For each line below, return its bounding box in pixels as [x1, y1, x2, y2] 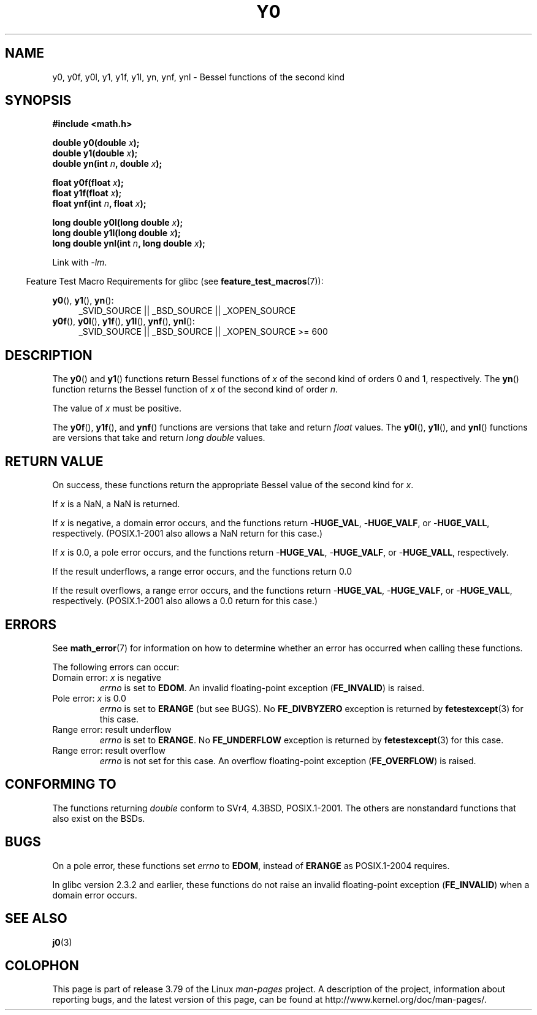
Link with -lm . [52, 257, 107, 268]
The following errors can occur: [52, 661, 180, 672]
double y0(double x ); [52, 137, 140, 148]
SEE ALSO [5, 911, 67, 927]
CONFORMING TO [5, 776, 116, 792]
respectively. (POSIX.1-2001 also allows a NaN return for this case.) [52, 528, 323, 539]
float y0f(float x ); [52, 177, 124, 188]
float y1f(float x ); [52, 188, 122, 199]
